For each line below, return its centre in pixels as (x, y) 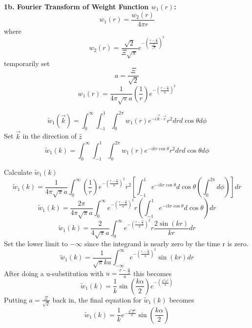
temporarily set (27, 63)
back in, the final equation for (97, 299)
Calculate (18, 172)
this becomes (152, 273)
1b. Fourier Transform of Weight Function (76, 6)
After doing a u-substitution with (54, 273)
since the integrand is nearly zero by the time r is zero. (166, 243)
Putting (15, 299)
